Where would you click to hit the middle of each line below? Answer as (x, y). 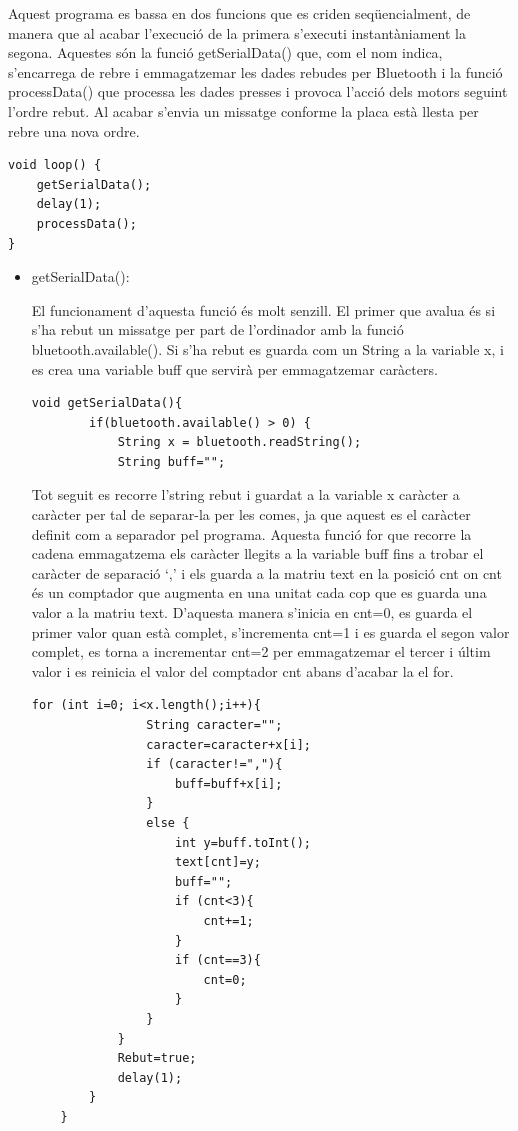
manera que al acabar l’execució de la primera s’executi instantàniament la (237, 32)
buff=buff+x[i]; (228, 783)
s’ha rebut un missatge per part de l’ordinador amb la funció (217, 329)
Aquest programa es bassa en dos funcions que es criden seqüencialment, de (239, 13)
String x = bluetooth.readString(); (239, 442)
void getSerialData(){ (107, 403)
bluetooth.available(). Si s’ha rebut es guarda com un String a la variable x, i (267, 348)
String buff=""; (171, 461)
